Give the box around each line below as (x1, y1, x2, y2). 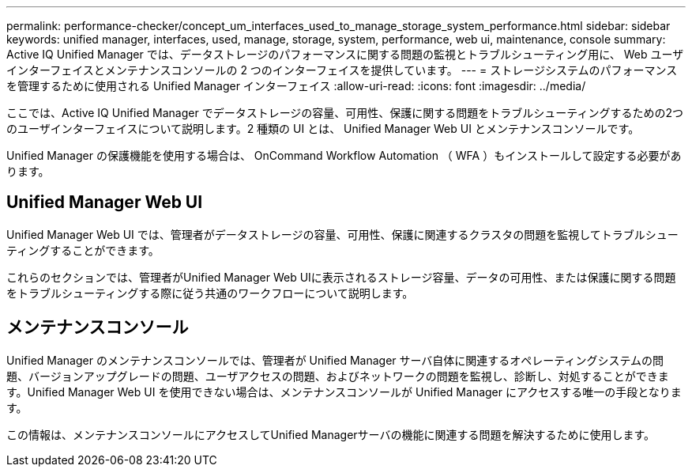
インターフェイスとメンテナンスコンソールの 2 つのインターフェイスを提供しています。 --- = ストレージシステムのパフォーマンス (6, 63, 678, 77)
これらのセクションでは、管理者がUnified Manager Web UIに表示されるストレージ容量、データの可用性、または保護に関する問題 (6, 270, 676, 284)
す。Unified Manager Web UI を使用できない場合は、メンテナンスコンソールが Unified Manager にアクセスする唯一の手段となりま (6, 384, 682, 399)
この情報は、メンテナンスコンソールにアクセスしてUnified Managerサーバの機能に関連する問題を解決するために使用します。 (6, 427, 656, 441)
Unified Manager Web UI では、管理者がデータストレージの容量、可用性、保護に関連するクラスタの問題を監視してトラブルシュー (6, 227, 679, 241)
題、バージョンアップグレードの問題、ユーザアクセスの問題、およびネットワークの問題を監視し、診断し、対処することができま (6, 369, 669, 383)
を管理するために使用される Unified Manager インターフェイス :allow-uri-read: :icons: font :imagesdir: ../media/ (6, 79, 586, 93)
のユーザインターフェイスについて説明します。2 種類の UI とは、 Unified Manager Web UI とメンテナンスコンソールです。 (6, 122, 640, 135)
